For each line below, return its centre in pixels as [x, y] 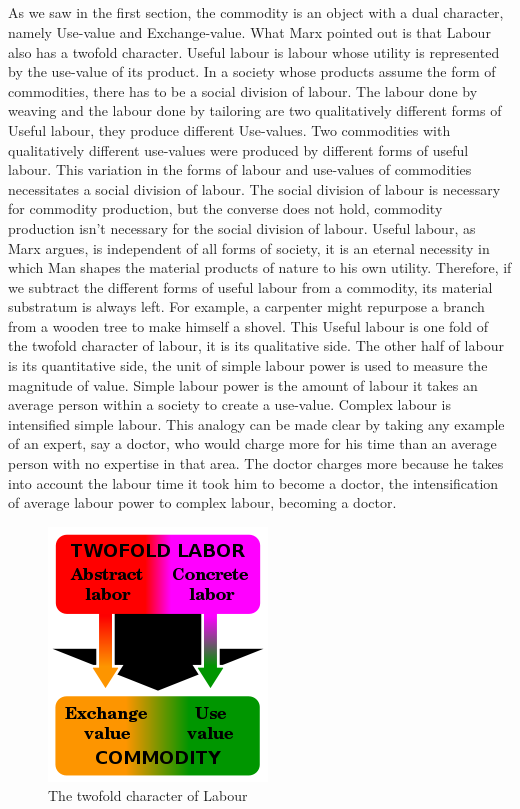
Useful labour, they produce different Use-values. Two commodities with [229, 129]
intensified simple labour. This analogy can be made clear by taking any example [256, 423]
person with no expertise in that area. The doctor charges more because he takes [256, 463]
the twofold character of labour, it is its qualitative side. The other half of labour [256, 345]
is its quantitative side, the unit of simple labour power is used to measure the [248, 365]
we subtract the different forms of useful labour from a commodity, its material [250, 286]
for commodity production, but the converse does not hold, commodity [225, 208]
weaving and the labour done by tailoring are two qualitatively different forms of [255, 110]
